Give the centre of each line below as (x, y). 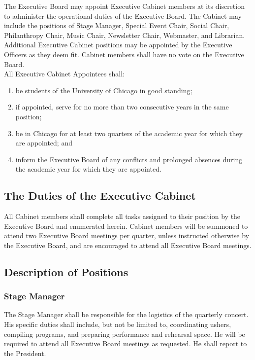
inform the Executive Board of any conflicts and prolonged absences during (129, 159)
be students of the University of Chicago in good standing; (104, 90)
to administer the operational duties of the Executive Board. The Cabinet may (123, 16)
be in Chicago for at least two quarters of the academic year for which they (129, 133)
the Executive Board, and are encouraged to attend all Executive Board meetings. (128, 245)
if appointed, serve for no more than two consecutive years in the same (122, 107)
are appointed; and (44, 143)
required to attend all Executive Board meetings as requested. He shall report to (126, 343)
